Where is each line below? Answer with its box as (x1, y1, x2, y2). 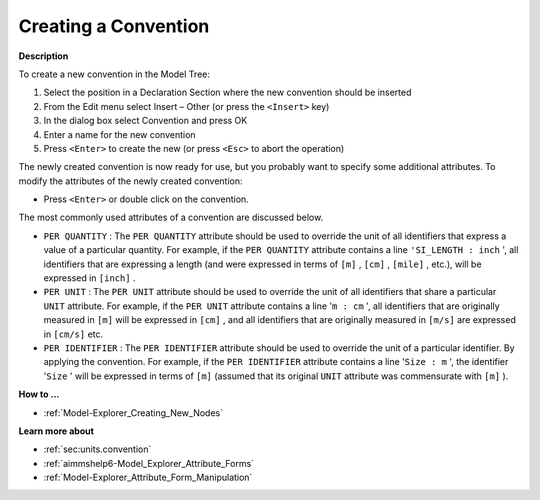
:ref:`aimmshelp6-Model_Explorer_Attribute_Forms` (43, 457, 255, 469)
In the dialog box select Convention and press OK (43, 115, 248, 127)
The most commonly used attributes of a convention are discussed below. (18, 211, 324, 224)
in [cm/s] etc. (43, 328, 104, 340)
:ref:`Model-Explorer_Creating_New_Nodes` (43, 406, 224, 419)
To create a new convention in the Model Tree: (18, 68, 210, 80)
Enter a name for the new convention (43, 128, 196, 140)
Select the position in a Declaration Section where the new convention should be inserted (43, 86, 412, 99)
